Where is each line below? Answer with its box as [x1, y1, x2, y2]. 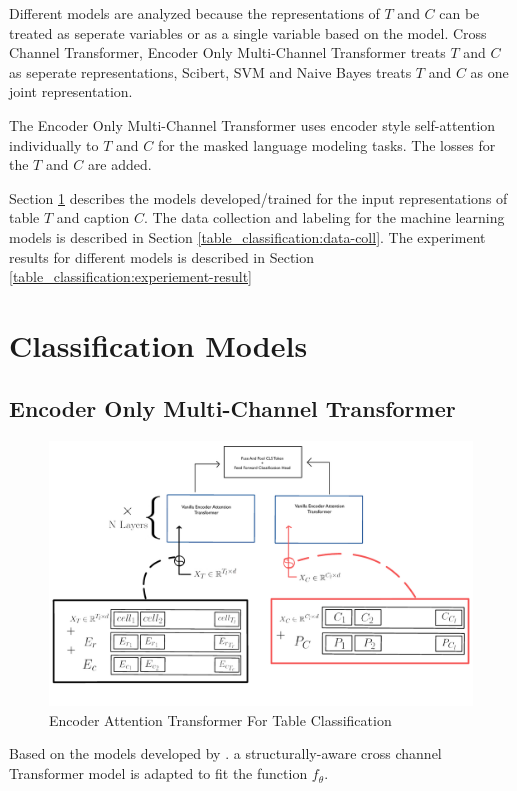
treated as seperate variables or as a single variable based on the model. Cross [9, 22, 487, 43]
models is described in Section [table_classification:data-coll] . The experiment [9, 226, 486, 247]
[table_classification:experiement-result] [9, 266, 252, 287]
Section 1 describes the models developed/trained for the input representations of [9, 187, 508, 208]
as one [470, 61, 509, 82]
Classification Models [9, 324, 308, 365]
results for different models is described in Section [9, 246, 315, 267]
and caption [56, 207, 130, 228]
